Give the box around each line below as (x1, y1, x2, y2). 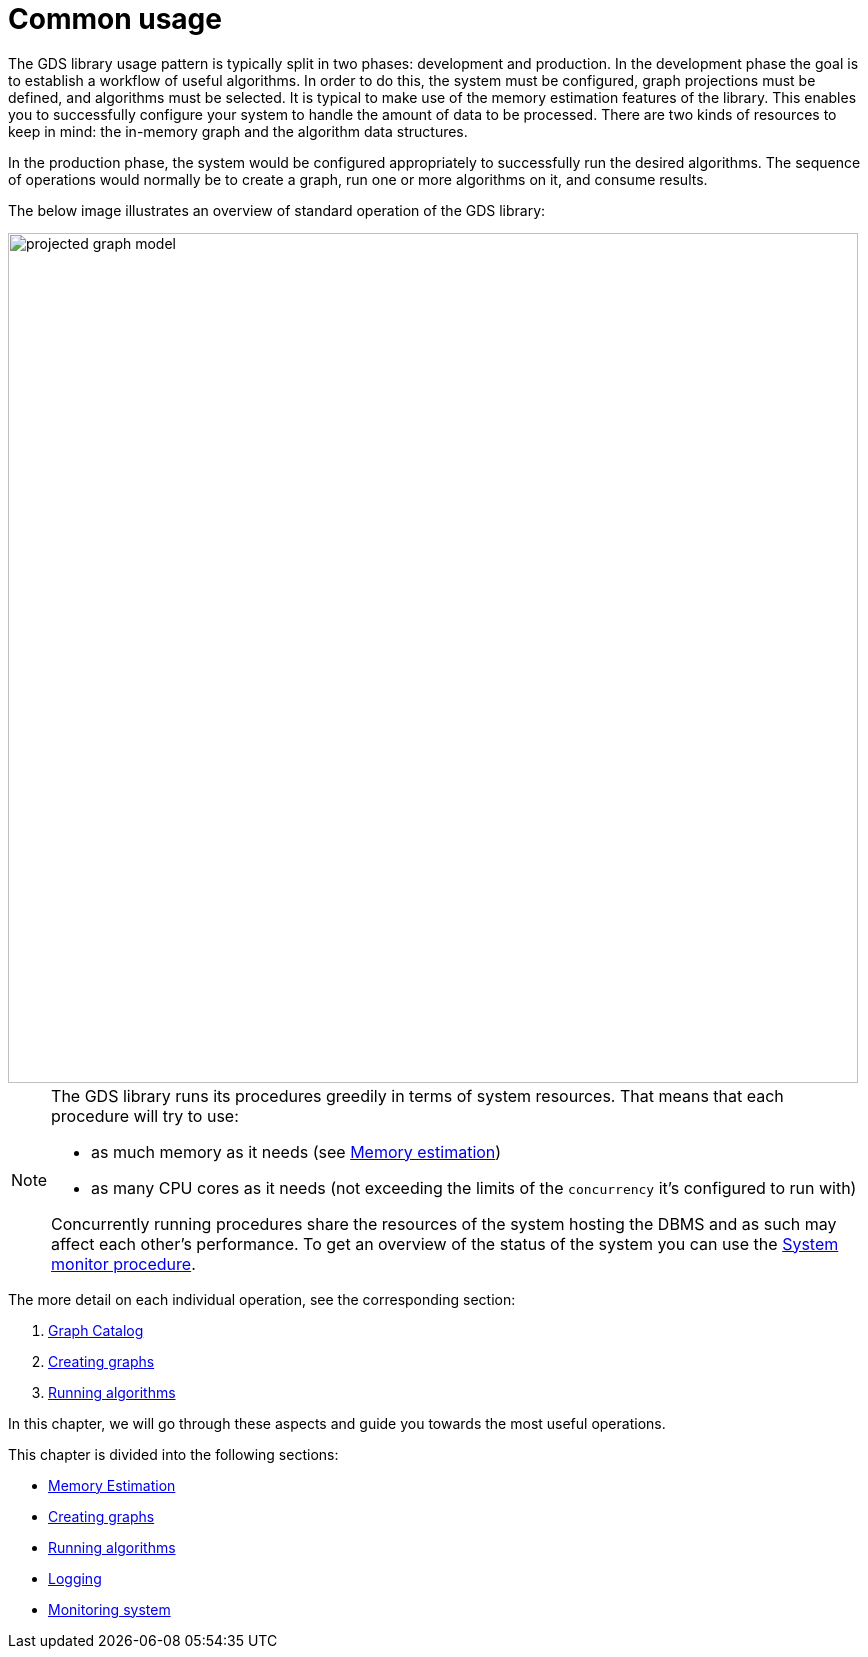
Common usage (8, 2, 222, 36)
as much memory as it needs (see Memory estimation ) (91, 1141, 502, 1162)
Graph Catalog (48, 1321, 144, 1339)
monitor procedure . (51, 1253, 196, 1274)
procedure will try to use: (51, 1105, 239, 1126)
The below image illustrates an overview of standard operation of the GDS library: (8, 201, 546, 219)
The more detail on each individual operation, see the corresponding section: (8, 1290, 516, 1308)
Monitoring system (48, 1600, 171, 1618)
